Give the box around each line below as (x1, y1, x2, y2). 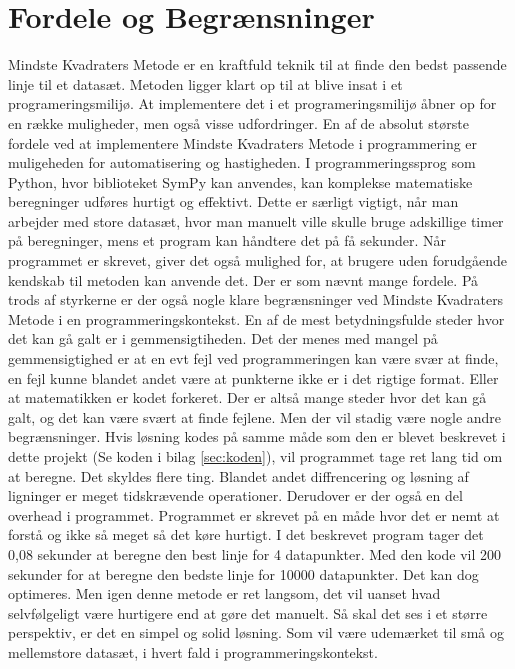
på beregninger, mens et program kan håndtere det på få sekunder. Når (8, 230, 446, 251)
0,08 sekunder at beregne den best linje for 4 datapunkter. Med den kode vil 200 (8, 543, 502, 564)
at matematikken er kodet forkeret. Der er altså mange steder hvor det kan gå (8, 387, 487, 408)
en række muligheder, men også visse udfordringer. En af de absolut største (8, 112, 469, 133)
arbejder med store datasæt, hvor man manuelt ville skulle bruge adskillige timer (8, 210, 504, 231)
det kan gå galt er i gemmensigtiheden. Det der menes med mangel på (8, 328, 438, 349)
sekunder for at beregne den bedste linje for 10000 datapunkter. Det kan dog (8, 563, 479, 584)
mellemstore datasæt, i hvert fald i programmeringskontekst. (8, 641, 378, 662)
